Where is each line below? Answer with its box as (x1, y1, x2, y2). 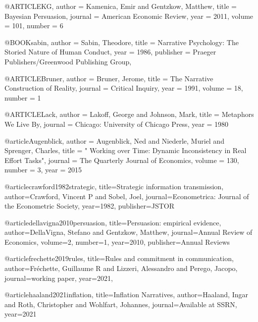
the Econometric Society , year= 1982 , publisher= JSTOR (4, 201, 175, 211)
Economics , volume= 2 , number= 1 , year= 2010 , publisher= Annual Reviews (4, 236, 230, 247)
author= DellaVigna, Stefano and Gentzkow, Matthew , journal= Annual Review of (4, 227, 253, 237)
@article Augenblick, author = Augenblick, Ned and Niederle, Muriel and (4, 135, 224, 146)
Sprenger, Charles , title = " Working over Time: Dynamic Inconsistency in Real (4, 145, 247, 156)
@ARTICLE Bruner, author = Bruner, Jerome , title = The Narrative (4, 73, 213, 83)
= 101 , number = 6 (4, 20, 63, 31)
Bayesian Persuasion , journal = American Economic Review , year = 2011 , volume (4, 10, 254, 21)
